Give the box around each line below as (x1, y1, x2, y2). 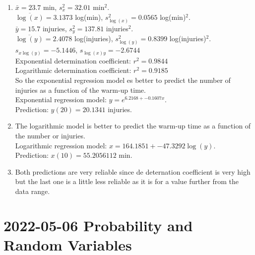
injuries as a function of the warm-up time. (15, 84, 146, 95)
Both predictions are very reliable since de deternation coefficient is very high (15, 166, 251, 177)
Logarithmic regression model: (15, 140, 107, 150)
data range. (15, 186, 50, 196)
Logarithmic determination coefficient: (15, 65, 131, 75)
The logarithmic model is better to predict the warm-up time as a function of (15, 121, 251, 131)
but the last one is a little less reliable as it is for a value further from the (15, 176, 239, 187)
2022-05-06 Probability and (3, 215, 193, 235)
